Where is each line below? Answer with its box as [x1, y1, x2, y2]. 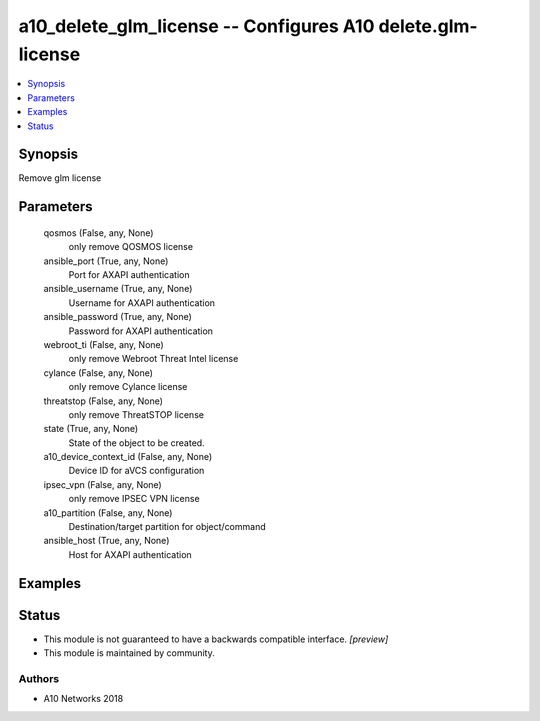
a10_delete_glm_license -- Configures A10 [18, 15, 375, 37]
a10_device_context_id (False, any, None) [43, 451, 213, 463]
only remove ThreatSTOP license [68, 408, 205, 420]
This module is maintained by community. [43, 647, 215, 659]
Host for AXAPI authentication [68, 548, 192, 560]
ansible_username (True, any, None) [43, 283, 193, 295]
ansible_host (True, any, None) [43, 535, 170, 547]
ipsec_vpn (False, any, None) [43, 478, 162, 490]
